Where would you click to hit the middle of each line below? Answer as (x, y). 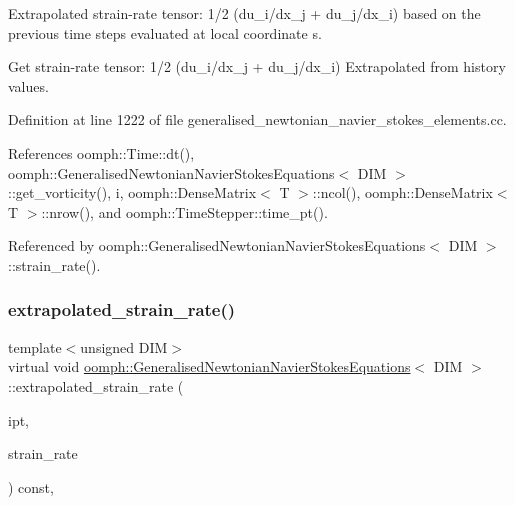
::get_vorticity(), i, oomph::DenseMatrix (132, 192)
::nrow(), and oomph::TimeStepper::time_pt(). (184, 211)
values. (28, 85)
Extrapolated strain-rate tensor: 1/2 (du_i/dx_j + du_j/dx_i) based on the (244, 13)
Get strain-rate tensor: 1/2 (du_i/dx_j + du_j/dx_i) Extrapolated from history (257, 66)
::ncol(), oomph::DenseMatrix (402, 192)
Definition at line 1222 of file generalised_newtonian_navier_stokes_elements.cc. (257, 119)
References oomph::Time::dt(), (101, 152)
